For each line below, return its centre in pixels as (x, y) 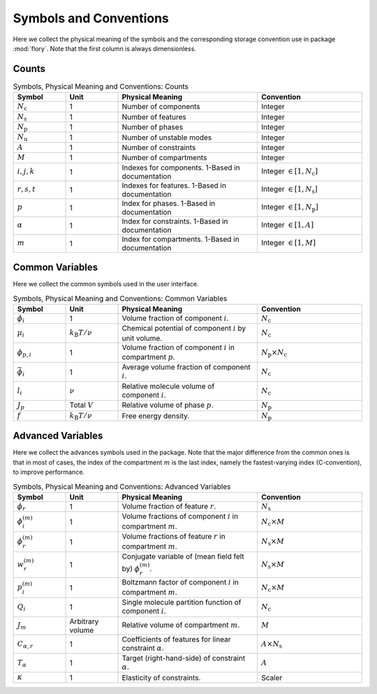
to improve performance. (49, 472)
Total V (81, 405)
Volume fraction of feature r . (169, 506)
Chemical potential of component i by (184, 328)
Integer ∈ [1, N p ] (290, 208)
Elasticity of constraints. (161, 677)
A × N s (272, 644)
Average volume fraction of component (186, 367)
